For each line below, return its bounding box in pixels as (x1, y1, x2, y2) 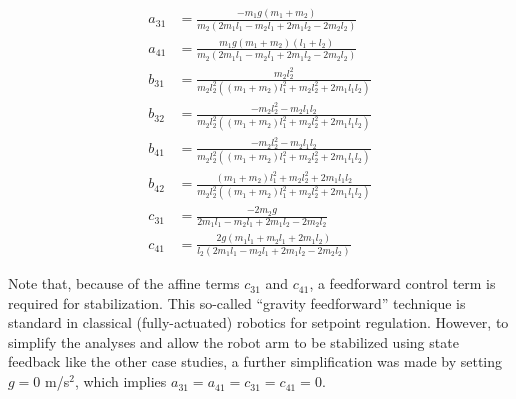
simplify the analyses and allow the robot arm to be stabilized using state (8, 331, 459, 352)
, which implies (74, 371, 167, 392)
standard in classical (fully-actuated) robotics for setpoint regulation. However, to (8, 312, 509, 333)
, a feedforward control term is (309, 273, 496, 294)
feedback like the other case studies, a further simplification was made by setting (8, 351, 503, 372)
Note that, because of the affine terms (8, 273, 240, 294)
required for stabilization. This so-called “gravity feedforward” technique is (8, 292, 466, 313)
